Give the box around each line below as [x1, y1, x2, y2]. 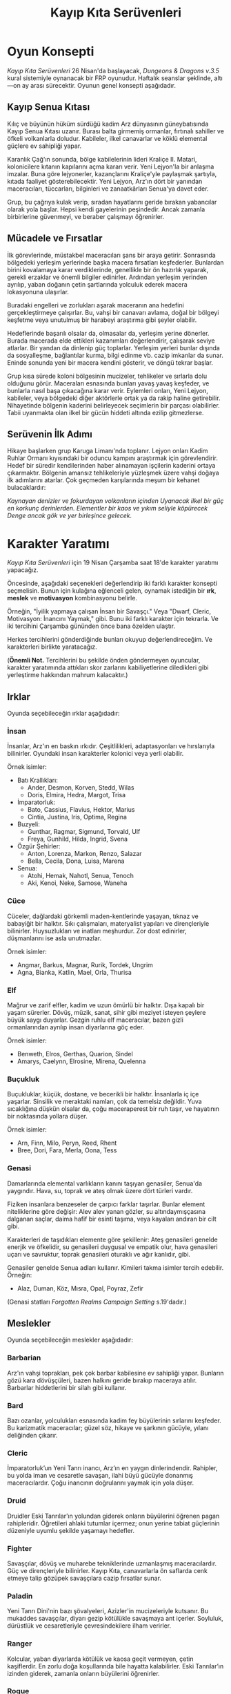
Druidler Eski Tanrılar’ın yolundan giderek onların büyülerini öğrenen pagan [7, 1512, 220, 1520]
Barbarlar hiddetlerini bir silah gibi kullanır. [7, 1383, 127, 1391]
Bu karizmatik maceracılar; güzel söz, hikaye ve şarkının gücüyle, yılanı [7, 1424, 209, 1432]
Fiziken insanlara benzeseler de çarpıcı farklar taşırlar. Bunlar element [7, 1200, 205, 1208]
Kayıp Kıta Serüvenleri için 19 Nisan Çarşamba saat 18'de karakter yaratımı [7, 558, 219, 567]
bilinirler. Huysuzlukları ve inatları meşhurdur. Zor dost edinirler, [7, 926, 188, 935]
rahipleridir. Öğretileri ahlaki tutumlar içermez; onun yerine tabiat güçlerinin [7, 1519, 220, 1528]
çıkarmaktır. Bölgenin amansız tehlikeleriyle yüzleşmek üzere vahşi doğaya [7, 468, 219, 477]
